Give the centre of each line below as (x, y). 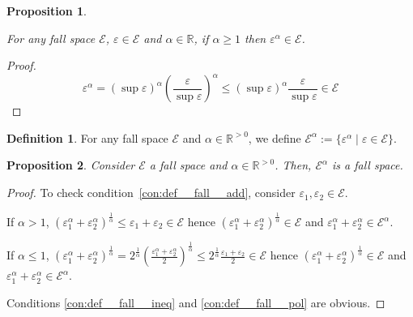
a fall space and (188, 165)
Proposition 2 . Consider (71, 165)
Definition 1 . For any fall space (87, 137)
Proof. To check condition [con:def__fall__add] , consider (151, 193)
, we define (275, 137)
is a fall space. (368, 165)
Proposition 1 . (47, 11)
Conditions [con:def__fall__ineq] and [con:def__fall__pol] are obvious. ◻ (196, 302)
